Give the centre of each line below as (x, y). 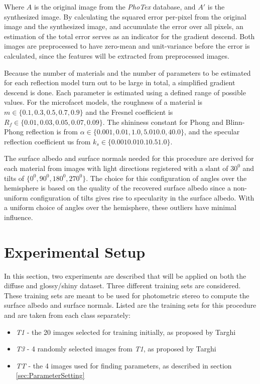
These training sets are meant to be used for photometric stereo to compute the (127, 295)
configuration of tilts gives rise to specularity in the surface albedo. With (142, 197)
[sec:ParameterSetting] (50, 375)
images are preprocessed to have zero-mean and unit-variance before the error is (127, 46)
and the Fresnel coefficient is (129, 112)
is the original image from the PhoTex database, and (115, 7)
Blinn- (235, 122)
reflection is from (52, 132)
